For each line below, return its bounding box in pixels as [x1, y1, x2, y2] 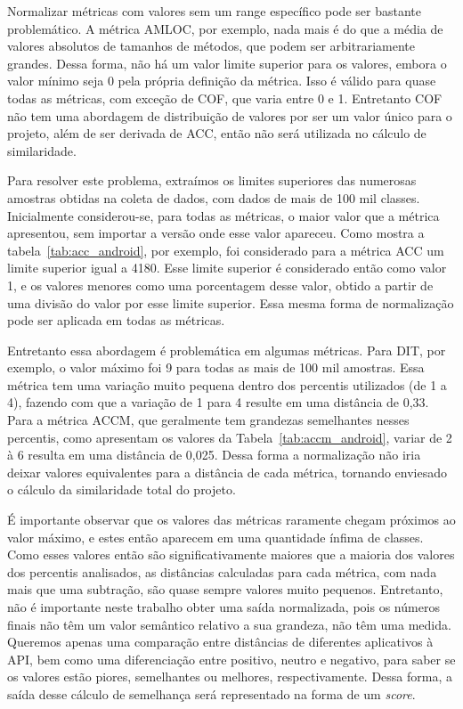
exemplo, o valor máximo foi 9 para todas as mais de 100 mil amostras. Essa [7, 358, 425, 377]
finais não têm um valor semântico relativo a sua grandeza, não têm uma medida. [7, 615, 451, 633]
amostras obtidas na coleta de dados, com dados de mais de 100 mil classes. [7, 188, 420, 207]
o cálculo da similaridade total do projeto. [7, 480, 236, 499]
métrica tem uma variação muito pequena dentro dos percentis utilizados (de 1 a [7, 375, 447, 394]
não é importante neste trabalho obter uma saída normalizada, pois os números [7, 598, 440, 615]
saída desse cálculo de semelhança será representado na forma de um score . [7, 684, 416, 703]
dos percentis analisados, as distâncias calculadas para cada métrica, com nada [7, 562, 437, 581]
